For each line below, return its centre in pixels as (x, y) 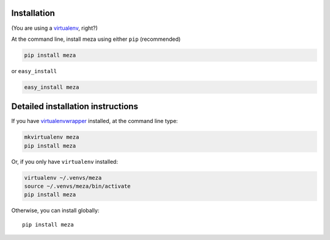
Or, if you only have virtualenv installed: (65, 161)
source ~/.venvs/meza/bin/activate (77, 186)
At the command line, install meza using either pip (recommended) (96, 39)
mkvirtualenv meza (52, 137)
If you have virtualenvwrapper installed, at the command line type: (95, 121)
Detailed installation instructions (75, 107)
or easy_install (34, 71)
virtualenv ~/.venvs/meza (63, 178)
